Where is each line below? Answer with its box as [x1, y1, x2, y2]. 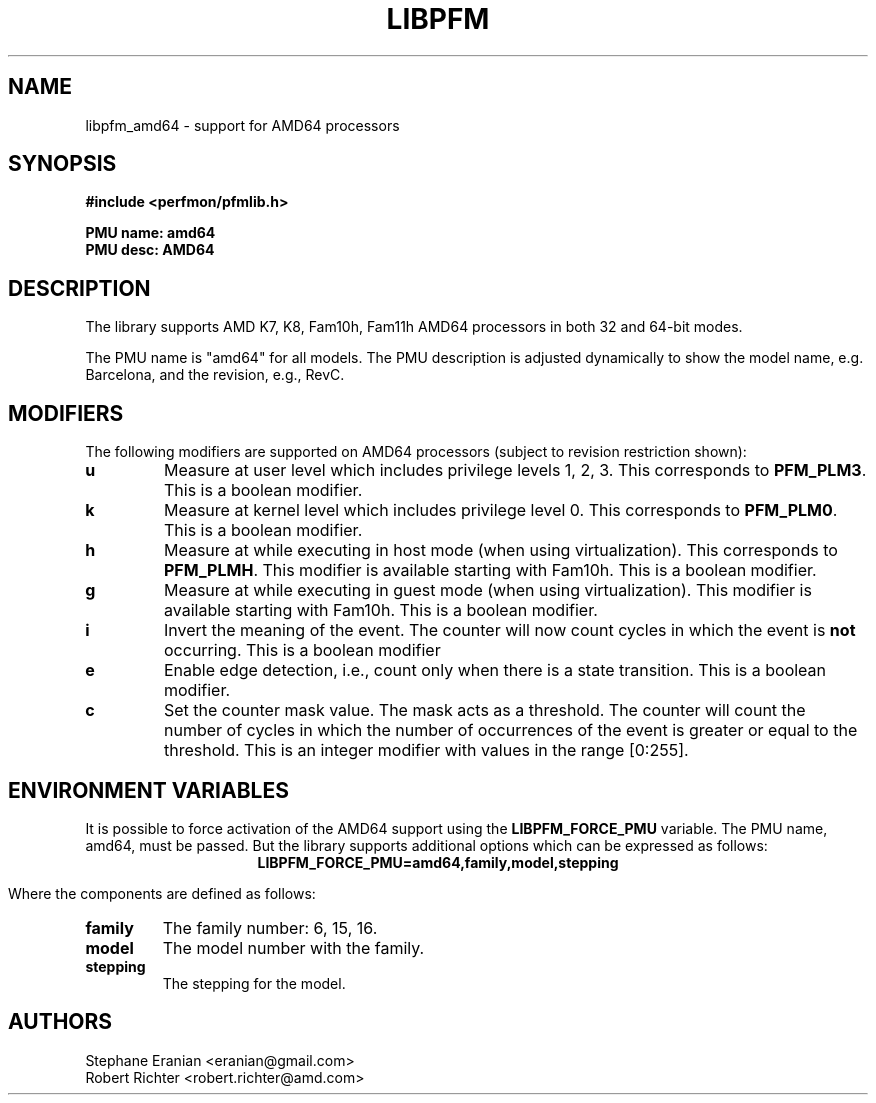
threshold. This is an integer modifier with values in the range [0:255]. [164, 740, 689, 761]
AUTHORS [8, 1009, 113, 1035]
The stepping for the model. [162, 974, 346, 992]
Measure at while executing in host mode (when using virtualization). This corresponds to [164, 540, 838, 561]
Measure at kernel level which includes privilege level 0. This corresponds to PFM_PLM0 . [164, 500, 838, 521]
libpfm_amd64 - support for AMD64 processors [85, 116, 400, 134]
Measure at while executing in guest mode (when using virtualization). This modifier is [164, 580, 812, 601]
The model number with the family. [162, 937, 425, 958]
